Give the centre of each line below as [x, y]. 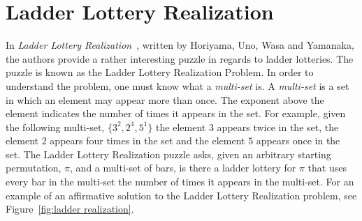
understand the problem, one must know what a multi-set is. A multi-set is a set [178, 85]
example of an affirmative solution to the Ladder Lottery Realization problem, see [181, 195]
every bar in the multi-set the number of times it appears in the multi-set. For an [180, 182]
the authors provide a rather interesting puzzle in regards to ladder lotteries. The [180, 58]
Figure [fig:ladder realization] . [70, 209]
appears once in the [298, 140]
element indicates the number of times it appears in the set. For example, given [176, 113]
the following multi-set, [55, 127]
